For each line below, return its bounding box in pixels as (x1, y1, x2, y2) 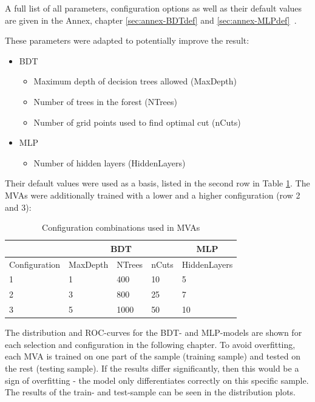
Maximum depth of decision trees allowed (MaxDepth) (33, 75, 237, 87)
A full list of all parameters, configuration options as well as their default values (5, 2, 302, 14)
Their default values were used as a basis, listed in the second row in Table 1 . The (5, 177, 310, 189)
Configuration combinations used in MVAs (42, 221, 200, 234)
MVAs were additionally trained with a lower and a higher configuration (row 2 (5, 188, 300, 201)
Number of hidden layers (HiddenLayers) (33, 156, 186, 169)
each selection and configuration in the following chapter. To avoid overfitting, (5, 338, 296, 350)
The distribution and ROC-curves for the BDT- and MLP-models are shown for (5, 326, 302, 339)
